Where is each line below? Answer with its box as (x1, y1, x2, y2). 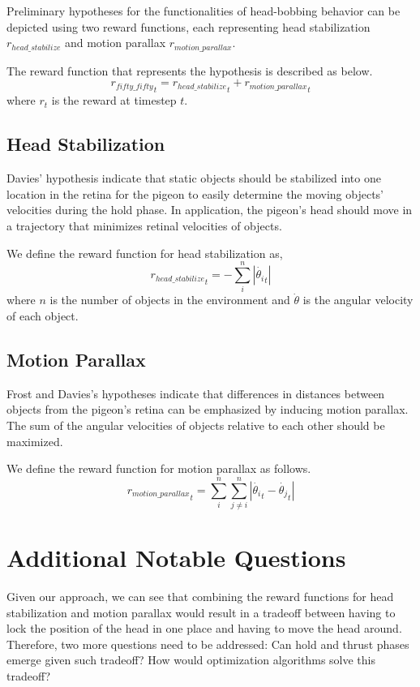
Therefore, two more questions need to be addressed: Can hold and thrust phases (6, 635, 409, 652)
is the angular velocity (302, 291, 414, 308)
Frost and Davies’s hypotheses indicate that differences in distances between (6, 384, 385, 401)
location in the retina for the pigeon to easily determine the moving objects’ (6, 185, 384, 202)
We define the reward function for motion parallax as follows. (6, 460, 311, 477)
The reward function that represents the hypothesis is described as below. (6, 62, 373, 79)
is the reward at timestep (51, 92, 177, 109)
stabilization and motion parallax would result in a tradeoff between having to (6, 603, 396, 620)
